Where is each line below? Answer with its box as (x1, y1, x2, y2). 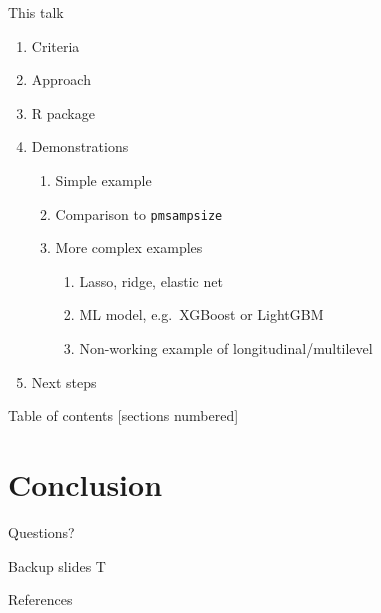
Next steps (31, 371, 97, 392)
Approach (31, 69, 91, 90)
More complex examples (55, 237, 203, 258)
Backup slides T (8, 555, 106, 576)
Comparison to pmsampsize (55, 203, 223, 224)
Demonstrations (31, 136, 129, 157)
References (8, 589, 73, 610)
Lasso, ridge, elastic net (79, 270, 223, 291)
